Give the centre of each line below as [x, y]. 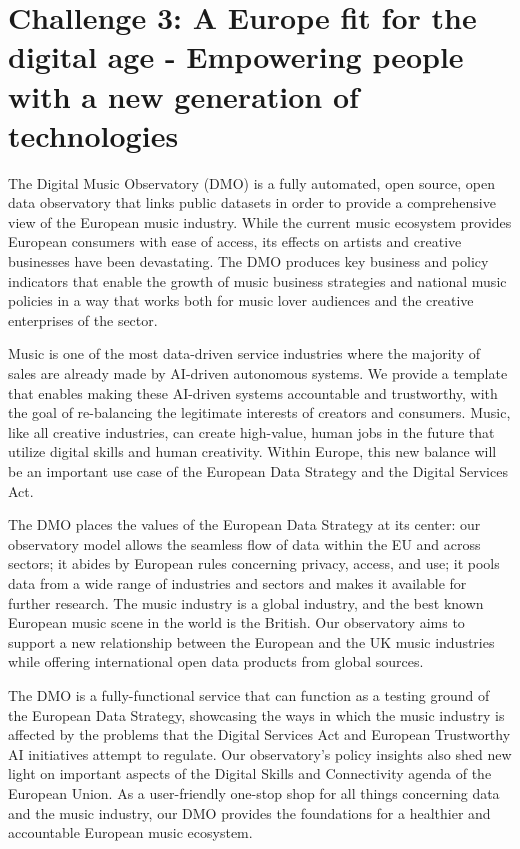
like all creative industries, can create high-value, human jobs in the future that [251, 431]
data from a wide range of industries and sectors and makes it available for [237, 582]
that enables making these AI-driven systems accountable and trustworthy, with [253, 392]
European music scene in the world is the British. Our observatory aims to [236, 622]
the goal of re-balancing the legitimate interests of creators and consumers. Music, [259, 412]
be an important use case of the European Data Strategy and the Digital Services [258, 471]
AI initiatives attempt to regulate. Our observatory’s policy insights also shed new [260, 753]
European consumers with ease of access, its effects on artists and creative [235, 241]
